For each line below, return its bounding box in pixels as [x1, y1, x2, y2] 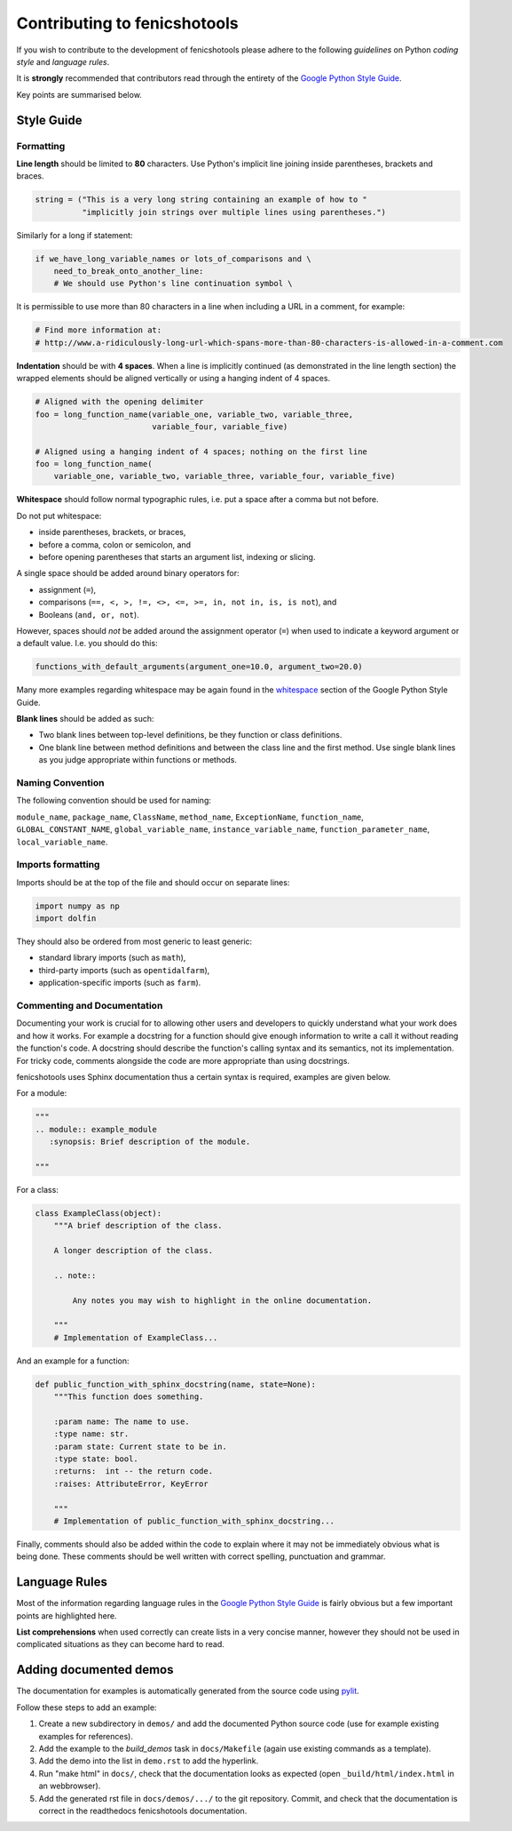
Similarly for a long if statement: [16, 229, 133, 240]
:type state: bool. [53, 1454, 139, 1464]
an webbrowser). [38, 1780, 101, 1791]
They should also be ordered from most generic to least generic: [16, 936, 253, 947]
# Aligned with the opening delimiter [35, 396, 204, 407]
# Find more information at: [35, 325, 162, 335]
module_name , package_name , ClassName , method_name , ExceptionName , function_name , [16, 812, 364, 822]
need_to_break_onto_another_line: [53, 267, 204, 276]
